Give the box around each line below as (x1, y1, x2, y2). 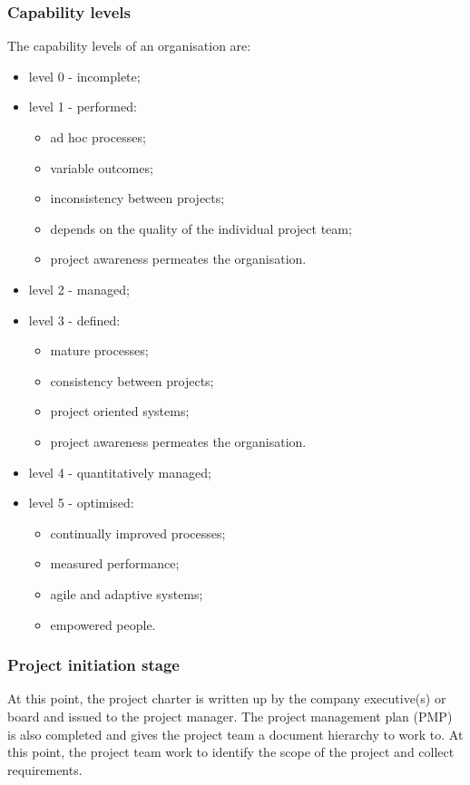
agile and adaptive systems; (50, 584, 203, 603)
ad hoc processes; (50, 128, 146, 146)
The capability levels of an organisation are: (7, 36, 251, 55)
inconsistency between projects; (50, 189, 225, 208)
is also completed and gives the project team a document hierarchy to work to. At (7, 724, 464, 743)
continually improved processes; (50, 523, 226, 542)
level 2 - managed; (28, 279, 130, 298)
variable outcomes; (50, 158, 153, 177)
